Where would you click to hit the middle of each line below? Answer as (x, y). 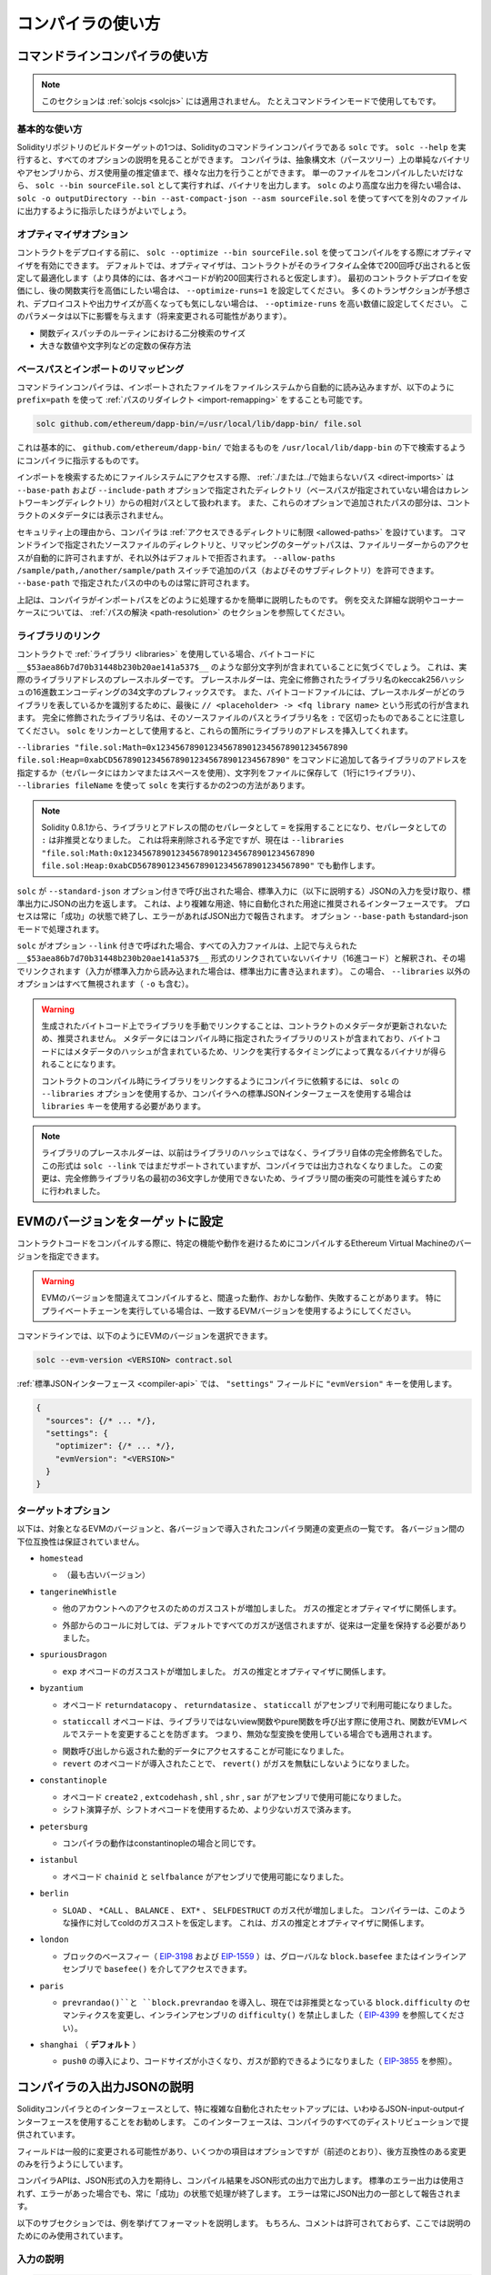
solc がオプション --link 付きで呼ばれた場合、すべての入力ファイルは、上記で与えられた (187, 945)
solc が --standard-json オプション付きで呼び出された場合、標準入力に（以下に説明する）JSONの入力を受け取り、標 (244, 891)
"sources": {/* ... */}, (101, 1421)
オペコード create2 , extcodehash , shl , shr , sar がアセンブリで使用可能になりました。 (234, 1796)
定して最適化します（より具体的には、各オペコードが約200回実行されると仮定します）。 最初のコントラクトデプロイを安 (242, 278)
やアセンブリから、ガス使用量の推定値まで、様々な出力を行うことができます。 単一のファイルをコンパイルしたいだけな (240, 172)
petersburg (64, 1826)
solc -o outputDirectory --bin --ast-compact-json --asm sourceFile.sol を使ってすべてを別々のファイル (242, 198)
